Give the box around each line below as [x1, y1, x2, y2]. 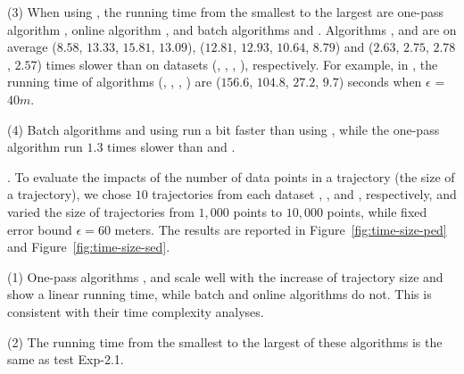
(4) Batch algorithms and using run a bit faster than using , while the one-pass [7, 120, 440, 138]
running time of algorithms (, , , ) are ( [7, 72, 221, 91]
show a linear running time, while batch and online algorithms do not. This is [7, 285, 432, 303]
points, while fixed [327, 202, 427, 220]
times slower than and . [107, 137, 236, 156]
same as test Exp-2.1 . [7, 350, 124, 369]
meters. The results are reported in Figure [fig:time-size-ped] [114, 220, 447, 238]
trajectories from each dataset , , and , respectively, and [152, 185, 457, 204]
